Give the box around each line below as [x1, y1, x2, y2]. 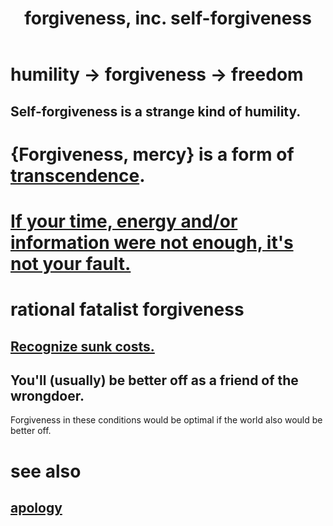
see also [10, 460, 82, 482]
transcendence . [10, 164, 146, 187]
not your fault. [10, 252, 132, 275]
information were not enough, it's [10, 231, 294, 254]
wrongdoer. [10, 387, 85, 404]
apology [10, 499, 63, 516]
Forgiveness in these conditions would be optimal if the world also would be [10, 414, 323, 426]
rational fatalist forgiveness [10, 298, 245, 321]
